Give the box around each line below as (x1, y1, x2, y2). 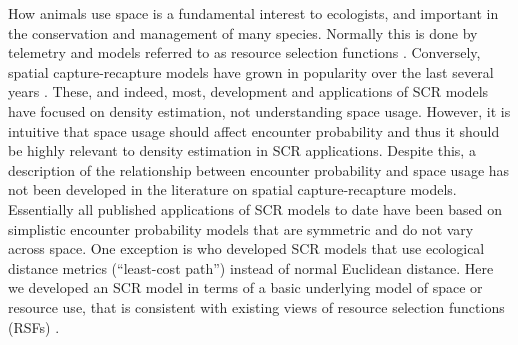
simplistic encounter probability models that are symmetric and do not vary (8, 218, 474, 239)
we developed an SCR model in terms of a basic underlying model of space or (8, 277, 483, 298)
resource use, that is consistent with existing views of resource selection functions (8, 296, 505, 317)
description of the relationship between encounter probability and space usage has (8, 159, 510, 180)
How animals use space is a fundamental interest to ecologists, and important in (8, 3, 499, 23)
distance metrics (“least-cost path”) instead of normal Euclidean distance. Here (8, 257, 494, 278)
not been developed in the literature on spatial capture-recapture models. (8, 179, 457, 200)
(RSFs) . (8, 316, 60, 337)
